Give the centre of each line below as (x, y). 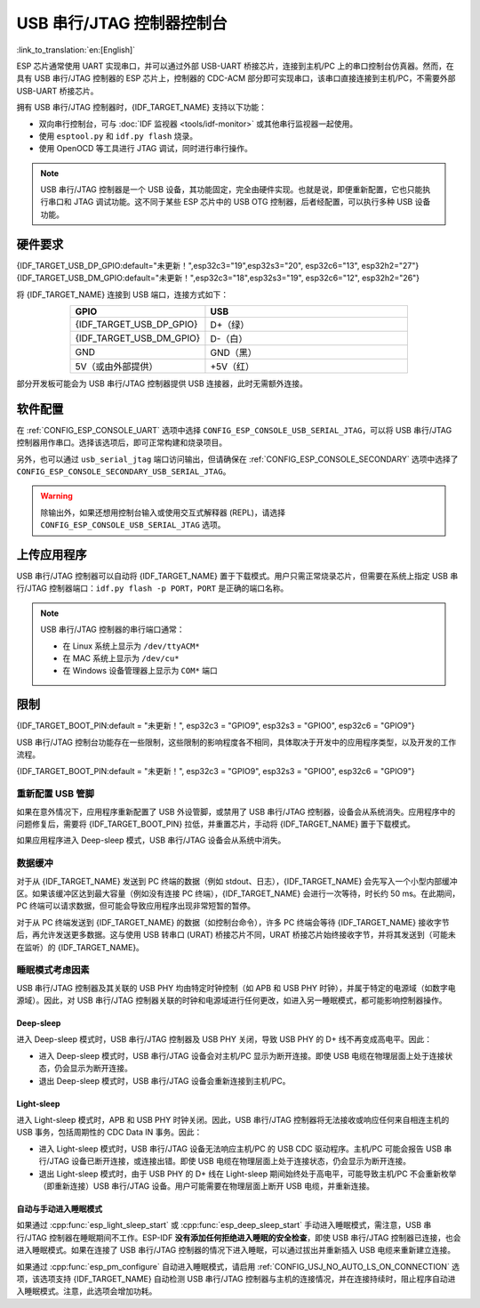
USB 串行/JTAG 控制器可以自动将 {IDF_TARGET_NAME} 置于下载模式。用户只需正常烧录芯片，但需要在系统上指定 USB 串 (237, 576)
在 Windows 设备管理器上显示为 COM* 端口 (140, 671)
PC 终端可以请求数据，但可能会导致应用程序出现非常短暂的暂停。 (136, 906)
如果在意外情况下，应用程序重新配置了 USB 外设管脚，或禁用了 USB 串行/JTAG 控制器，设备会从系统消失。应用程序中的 (236, 811)
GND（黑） (234, 352)
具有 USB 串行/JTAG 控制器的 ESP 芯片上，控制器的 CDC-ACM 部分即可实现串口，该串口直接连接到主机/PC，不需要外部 (236, 78)
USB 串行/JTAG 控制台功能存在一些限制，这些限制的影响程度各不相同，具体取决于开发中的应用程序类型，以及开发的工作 (236, 742)
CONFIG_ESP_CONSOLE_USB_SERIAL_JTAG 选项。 (133, 525)
